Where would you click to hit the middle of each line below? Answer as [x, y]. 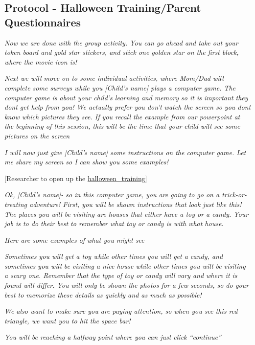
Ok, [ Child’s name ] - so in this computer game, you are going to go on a [112, 195]
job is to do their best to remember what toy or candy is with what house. [114, 223]
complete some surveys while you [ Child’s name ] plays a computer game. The [120, 87]
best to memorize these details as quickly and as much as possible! [103, 294]
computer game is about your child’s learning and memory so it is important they [126, 97]
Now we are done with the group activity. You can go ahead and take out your [121, 42]
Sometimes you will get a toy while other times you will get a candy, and [114, 256]
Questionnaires [43, 22]
